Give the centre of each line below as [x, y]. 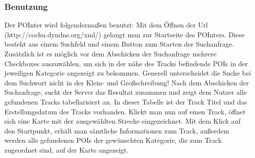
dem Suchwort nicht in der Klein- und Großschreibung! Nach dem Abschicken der [127, 82]
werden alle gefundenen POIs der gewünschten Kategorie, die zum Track [113, 140]
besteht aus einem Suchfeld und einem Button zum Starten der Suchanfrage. [119, 44]
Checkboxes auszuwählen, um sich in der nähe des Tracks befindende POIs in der [126, 63]
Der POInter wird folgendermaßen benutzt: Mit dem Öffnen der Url [106, 25]
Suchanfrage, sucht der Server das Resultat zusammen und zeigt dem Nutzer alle [126, 92]
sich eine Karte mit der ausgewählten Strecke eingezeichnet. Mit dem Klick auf [123, 121]
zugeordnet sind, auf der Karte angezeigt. [67, 149]
